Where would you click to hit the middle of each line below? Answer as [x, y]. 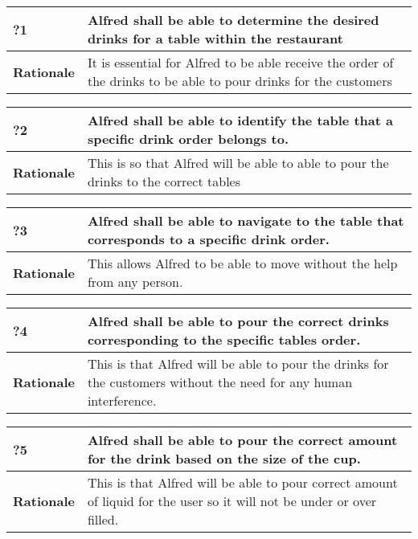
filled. [103, 519]
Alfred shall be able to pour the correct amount [242, 440]
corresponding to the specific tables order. [224, 339]
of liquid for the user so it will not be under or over [232, 501]
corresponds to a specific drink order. [208, 239]
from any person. [135, 282]
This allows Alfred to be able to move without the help [242, 263]
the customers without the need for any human [220, 382]
